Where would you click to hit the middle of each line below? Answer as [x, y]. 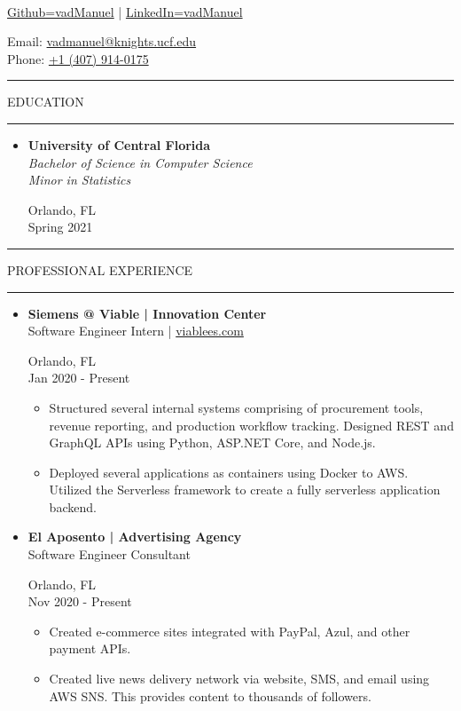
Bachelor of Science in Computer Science [140, 162]
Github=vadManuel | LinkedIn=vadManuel [125, 11]
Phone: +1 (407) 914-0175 [78, 58]
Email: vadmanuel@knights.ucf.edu [102, 41]
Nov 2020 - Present [80, 601]
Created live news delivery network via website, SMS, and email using [239, 679]
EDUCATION [46, 102]
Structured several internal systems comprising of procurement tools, [236, 407]
